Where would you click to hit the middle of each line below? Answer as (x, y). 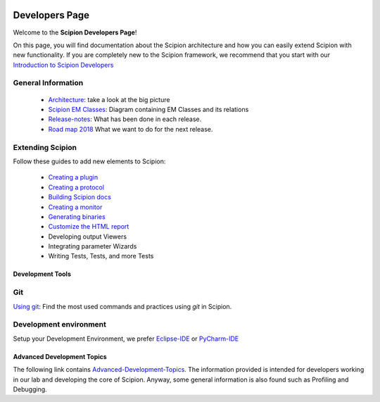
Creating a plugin (73, 177)
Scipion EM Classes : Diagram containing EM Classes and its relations (148, 110)
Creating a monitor (75, 207)
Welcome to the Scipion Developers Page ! (75, 32)
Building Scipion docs (80, 197)
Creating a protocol (76, 187)
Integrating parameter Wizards (93, 246)
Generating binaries (77, 216)
